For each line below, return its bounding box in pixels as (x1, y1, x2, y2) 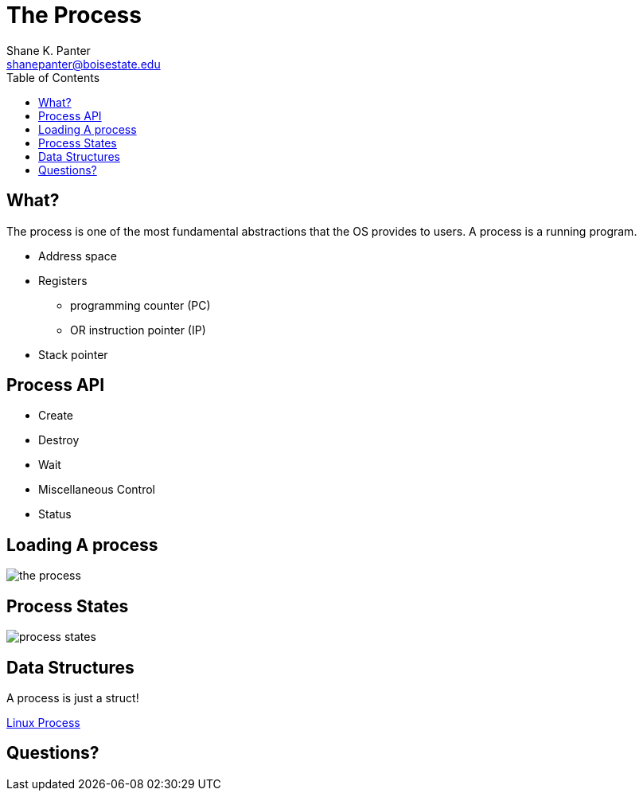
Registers (38, 273, 88, 287)
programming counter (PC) (70, 298, 211, 312)
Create (38, 408, 74, 423)
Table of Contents (6, 70, 100, 84)
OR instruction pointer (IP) (70, 322, 206, 337)
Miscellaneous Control (38, 482, 155, 497)
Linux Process (6, 715, 80, 729)
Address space (38, 248, 117, 263)
